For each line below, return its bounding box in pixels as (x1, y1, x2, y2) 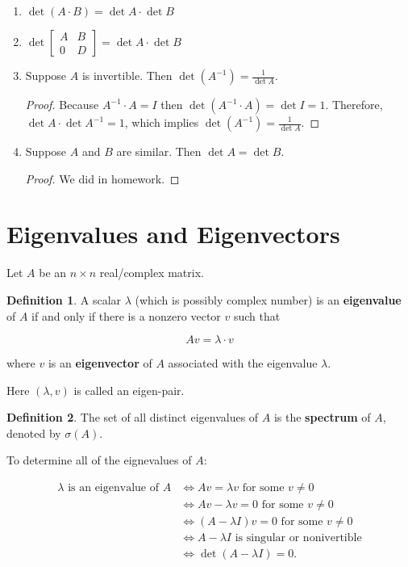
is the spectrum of (273, 409, 371, 426)
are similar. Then (116, 143, 202, 159)
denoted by (6, 424, 61, 441)
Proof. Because (25, 96, 99, 112)
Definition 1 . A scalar (6, 291, 122, 308)
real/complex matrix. (99, 264, 204, 281)
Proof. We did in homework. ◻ (25, 170, 180, 187)
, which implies (124, 114, 199, 130)
